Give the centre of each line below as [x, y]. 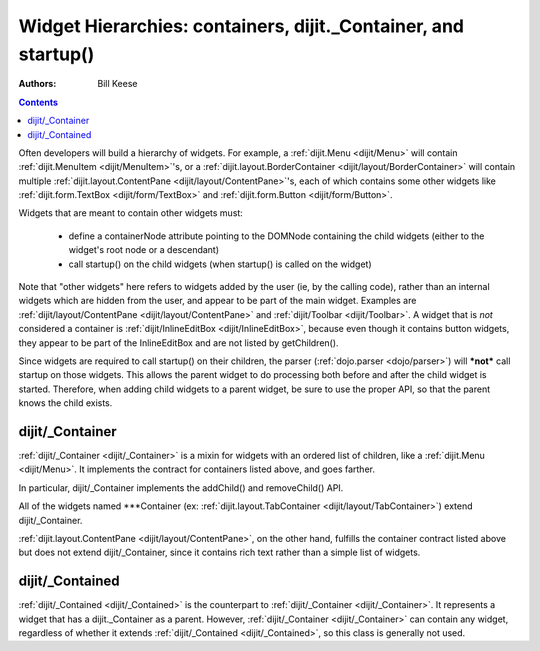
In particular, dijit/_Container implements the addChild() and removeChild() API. [181, 487]
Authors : [37, 84]
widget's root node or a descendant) [144, 250]
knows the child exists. [65, 403]
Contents [38, 102]
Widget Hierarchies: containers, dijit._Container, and [241, 26]
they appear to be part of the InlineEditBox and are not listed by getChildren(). [178, 342]
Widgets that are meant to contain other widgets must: [131, 213]
